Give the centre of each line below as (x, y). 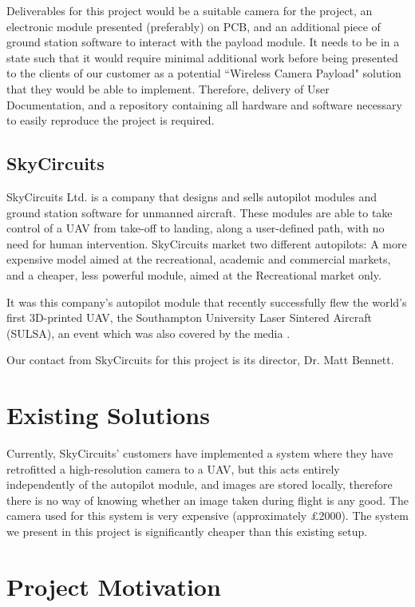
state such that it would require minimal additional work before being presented (202, 57)
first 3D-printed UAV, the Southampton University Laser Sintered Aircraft (189, 317)
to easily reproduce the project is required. (111, 120)
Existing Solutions (108, 415)
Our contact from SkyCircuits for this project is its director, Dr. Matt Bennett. (200, 360)
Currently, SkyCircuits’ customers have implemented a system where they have (200, 453)
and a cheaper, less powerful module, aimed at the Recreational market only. (194, 274)
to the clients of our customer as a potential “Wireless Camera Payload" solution (204, 73)
